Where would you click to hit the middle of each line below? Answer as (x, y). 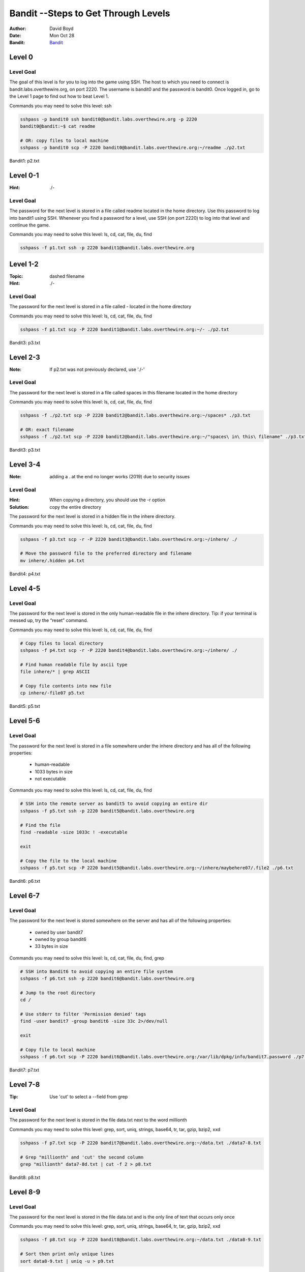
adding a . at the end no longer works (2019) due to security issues (120, 477)
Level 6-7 (25, 895)
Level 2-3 (25, 357)
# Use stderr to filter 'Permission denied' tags (83, 1014)
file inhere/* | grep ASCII (55, 672)
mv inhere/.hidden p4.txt (52, 560)
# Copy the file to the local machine (68, 861)
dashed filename (67, 276)
